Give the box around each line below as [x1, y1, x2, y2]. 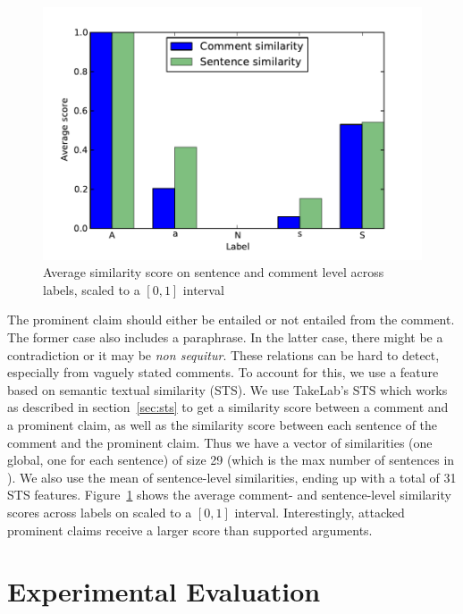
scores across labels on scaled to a [7, 502, 192, 521]
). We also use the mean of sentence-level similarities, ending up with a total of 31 [7, 467, 457, 486]
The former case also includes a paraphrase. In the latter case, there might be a [7, 328, 443, 347]
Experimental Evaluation [7, 573, 321, 610]
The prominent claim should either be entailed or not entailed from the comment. [7, 310, 455, 329]
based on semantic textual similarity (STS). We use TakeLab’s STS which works [7, 380, 448, 399]
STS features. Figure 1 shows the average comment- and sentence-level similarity [7, 485, 451, 504]
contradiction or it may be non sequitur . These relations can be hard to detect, [7, 345, 440, 364]
